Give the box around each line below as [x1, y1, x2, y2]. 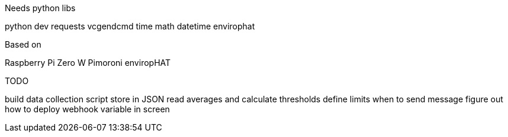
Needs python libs [5, 3, 76, 13]
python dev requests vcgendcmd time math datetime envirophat [5, 21, 255, 31]
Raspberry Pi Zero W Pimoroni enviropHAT [5, 58, 171, 68]
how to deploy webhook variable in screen [5, 104, 170, 114]
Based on [5, 39, 41, 49]
